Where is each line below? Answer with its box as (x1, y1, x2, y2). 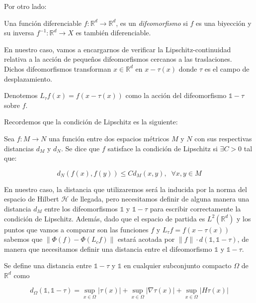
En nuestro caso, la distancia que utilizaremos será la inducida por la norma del (4, 184, 247, 194)
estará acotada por (118, 234, 175, 244)
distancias (4, 143, 34, 153)
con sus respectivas (194, 133, 252, 143)
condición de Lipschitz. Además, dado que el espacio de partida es (4, 213, 205, 223)
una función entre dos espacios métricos (49, 133, 170, 143)
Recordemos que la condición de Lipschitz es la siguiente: (4, 116, 178, 127)
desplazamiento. (4, 73, 52, 84)
